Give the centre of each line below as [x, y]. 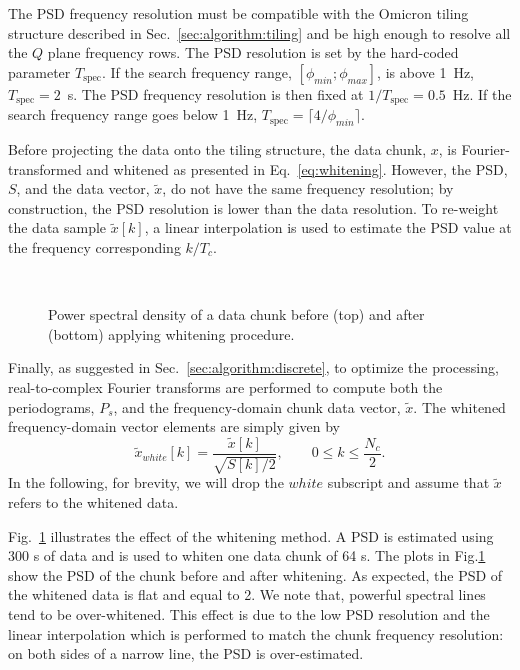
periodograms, [51, 406]
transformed [45, 168]
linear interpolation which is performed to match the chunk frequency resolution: [256, 633]
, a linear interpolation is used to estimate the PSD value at [328, 227]
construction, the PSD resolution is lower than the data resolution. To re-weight [253, 207]
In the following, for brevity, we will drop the [146, 482]
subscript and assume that [408, 482]
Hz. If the [482, 93]
